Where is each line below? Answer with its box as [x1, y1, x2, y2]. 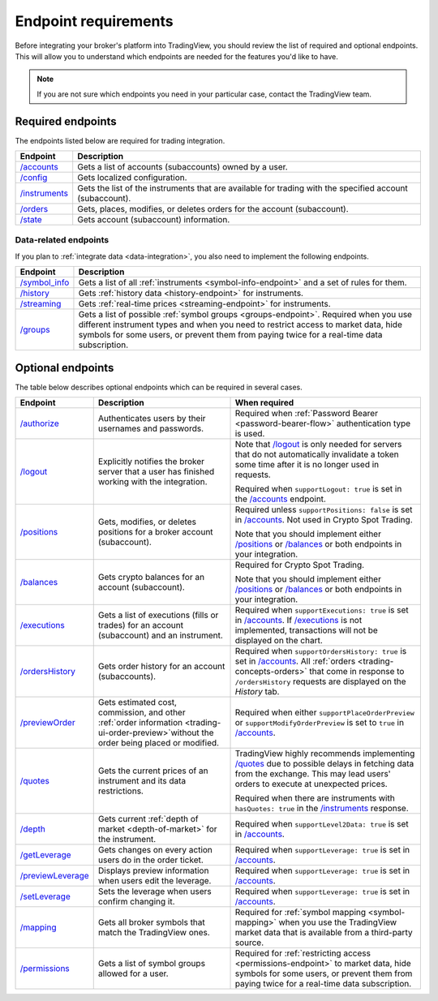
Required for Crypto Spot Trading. [234, 560, 365, 571]
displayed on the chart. [234, 635, 324, 647]
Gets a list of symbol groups [97, 958, 206, 969]
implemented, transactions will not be [234, 625, 379, 636]
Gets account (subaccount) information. [77, 214, 230, 226]
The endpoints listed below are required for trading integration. [15, 135, 225, 145]
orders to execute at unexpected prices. [234, 779, 389, 790]
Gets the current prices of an [97, 765, 208, 776]
